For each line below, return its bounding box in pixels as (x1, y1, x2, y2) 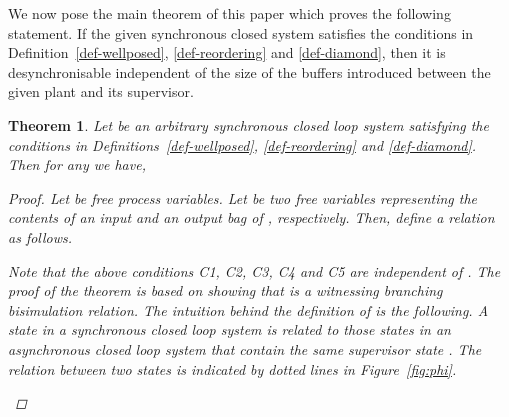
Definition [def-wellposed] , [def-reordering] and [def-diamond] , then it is (8, 42, 446, 63)
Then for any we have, (8, 154, 146, 175)
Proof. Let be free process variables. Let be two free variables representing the (8, 187, 478, 208)
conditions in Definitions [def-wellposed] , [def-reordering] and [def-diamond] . (8, 134, 477, 155)
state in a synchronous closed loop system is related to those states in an (8, 319, 451, 340)
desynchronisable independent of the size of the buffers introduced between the (8, 61, 491, 82)
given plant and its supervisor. (8, 81, 194, 102)
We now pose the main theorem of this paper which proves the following (8, 3, 451, 23)
